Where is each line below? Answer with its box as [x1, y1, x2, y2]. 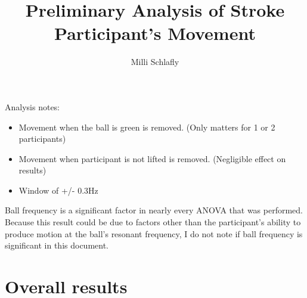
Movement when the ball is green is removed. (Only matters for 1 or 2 [18, 120, 275, 133]
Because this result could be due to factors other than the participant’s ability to [5, 216, 301, 228]
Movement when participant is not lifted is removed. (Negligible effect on [18, 152, 286, 164]
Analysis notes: [5, 100, 60, 113]
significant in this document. [5, 239, 109, 252]
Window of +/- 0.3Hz [18, 184, 98, 196]
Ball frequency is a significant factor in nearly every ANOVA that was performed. [5, 204, 303, 216]
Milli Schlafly [131, 55, 179, 68]
